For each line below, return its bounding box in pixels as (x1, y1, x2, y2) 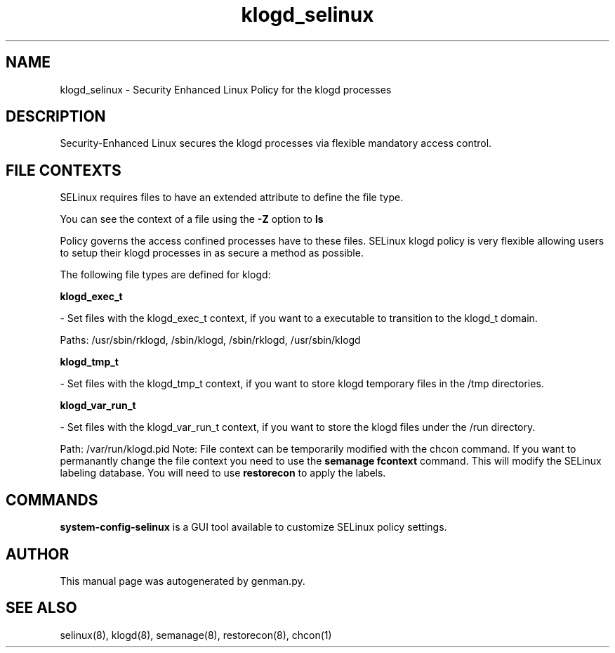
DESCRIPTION (6, 108, 106, 126)
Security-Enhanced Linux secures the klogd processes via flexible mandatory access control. (60, 137, 492, 150)
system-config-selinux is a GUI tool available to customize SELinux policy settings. (60, 521, 447, 534)
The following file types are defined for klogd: (60, 269, 271, 281)
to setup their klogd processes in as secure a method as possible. (60, 247, 364, 259)
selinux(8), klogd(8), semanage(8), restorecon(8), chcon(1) (60, 628, 332, 641)
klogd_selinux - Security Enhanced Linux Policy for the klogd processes (60, 83, 392, 96)
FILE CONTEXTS (6, 161, 121, 179)
